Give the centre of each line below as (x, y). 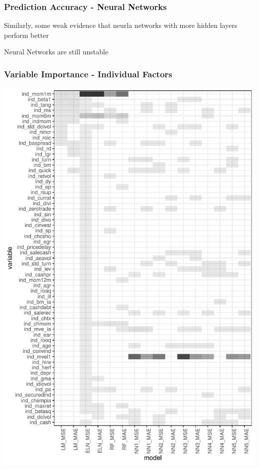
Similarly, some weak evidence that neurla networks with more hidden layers (121, 25)
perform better (26, 35)
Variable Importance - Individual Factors (88, 74)
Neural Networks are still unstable (56, 52)
